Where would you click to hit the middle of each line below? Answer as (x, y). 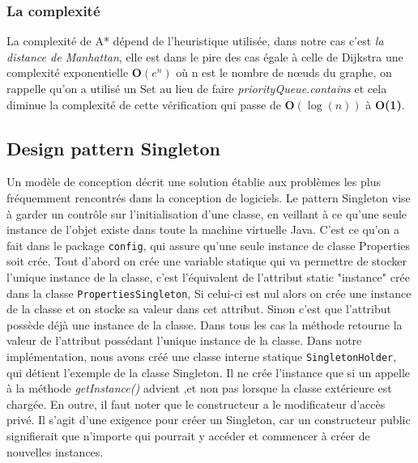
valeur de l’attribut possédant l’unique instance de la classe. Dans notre (184, 340)
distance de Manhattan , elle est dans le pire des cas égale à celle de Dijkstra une (205, 56)
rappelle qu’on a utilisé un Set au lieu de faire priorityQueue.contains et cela (197, 88)
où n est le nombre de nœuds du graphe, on (284, 72)
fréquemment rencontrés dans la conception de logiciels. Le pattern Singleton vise (209, 197)
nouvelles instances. (55, 451)
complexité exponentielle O (74, 72)
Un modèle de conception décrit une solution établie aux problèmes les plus (194, 182)
